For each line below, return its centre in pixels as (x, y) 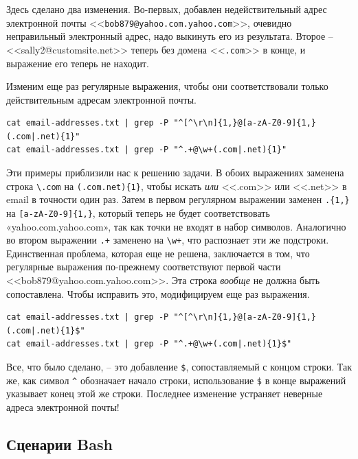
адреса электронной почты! (63, 407)
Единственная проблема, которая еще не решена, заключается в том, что (158, 253)
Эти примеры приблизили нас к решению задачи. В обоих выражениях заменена (175, 173)
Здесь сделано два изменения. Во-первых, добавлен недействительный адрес (167, 9)
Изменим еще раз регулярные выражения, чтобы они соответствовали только (167, 86)
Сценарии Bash (59, 444)
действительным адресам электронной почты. (101, 99)
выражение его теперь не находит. (78, 63)
